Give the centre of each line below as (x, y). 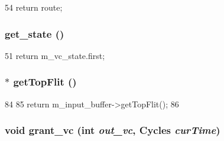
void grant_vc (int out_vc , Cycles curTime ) (113, 130)
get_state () (35, 33)
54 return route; (34, 7)
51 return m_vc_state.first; (55, 55)
